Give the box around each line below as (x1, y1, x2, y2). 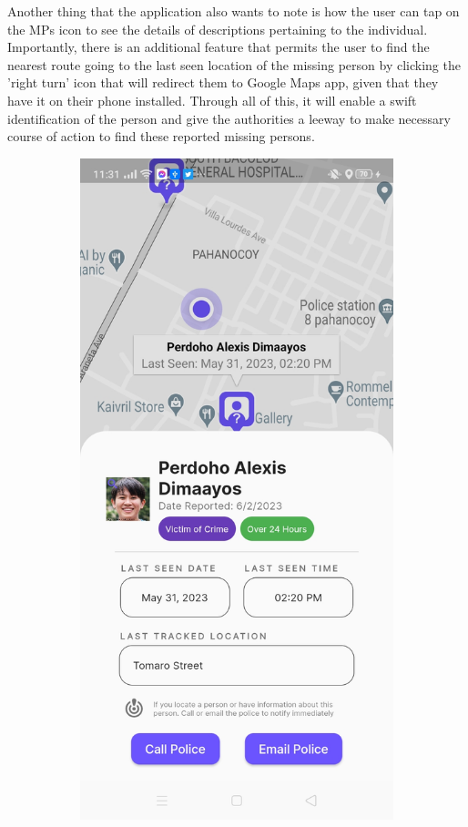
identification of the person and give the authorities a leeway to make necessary (7, 108, 451, 128)
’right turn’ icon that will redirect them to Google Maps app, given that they (7, 73, 439, 92)
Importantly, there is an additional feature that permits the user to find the (7, 37, 430, 56)
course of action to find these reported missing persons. (7, 127, 315, 146)
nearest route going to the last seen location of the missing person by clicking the (7, 55, 461, 74)
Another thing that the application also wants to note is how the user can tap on (7, 2, 460, 20)
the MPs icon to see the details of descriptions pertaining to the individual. (7, 19, 428, 38)
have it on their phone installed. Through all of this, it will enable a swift (7, 90, 417, 109)
